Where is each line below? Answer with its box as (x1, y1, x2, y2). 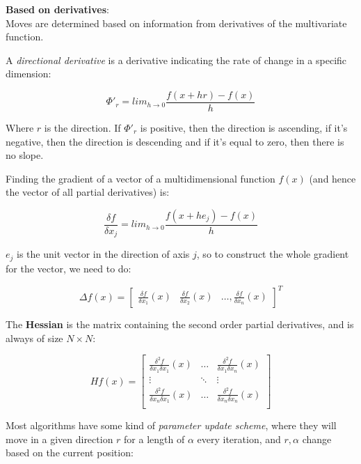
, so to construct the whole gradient (196, 247, 349, 261)
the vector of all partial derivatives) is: (6, 185, 170, 199)
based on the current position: (6, 445, 134, 460)
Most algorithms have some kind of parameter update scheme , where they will (6, 417, 337, 432)
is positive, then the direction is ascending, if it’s (140, 121, 348, 135)
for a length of (124, 431, 185, 446)
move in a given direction (6, 431, 113, 446)
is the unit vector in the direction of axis (17, 247, 190, 261)
